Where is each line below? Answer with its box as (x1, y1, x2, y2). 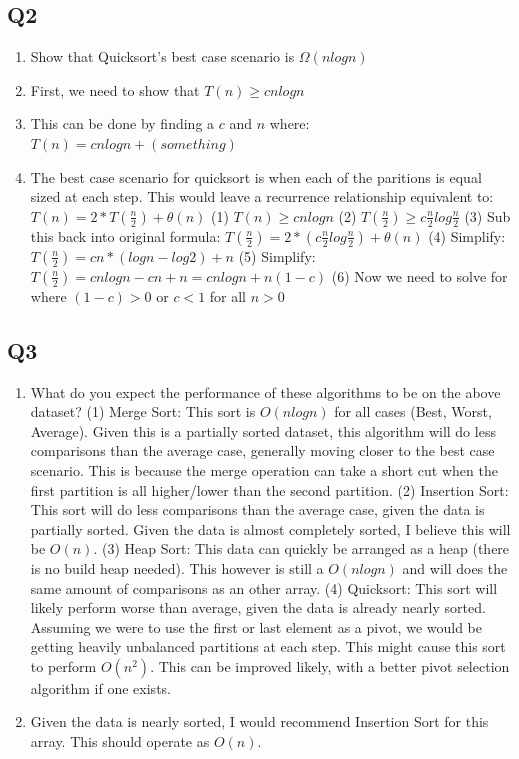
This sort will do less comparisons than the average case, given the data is (30, 499, 485, 520)
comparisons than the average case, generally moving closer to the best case (30, 440, 495, 461)
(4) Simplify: (428, 225, 506, 246)
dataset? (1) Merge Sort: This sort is (30, 401, 256, 422)
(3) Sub (464, 205, 511, 226)
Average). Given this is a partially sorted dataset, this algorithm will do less (30, 420, 496, 441)
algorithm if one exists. (30, 677, 171, 698)
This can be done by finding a (30, 113, 215, 134)
